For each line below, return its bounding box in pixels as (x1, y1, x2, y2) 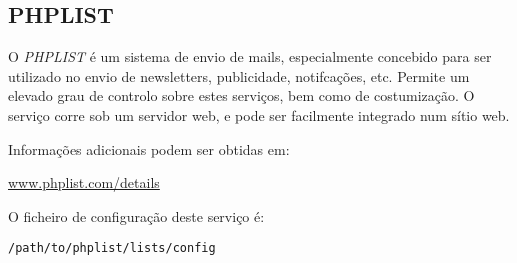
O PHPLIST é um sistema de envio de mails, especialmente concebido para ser (8, 46, 492, 67)
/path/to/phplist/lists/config (8, 241, 216, 256)
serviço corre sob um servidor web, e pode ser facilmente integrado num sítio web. (8, 104, 510, 125)
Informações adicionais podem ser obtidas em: (8, 138, 290, 159)
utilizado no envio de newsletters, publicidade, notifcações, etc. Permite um (8, 65, 470, 86)
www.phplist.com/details (8, 172, 160, 193)
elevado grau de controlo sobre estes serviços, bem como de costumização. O (8, 85, 475, 106)
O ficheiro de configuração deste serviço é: (8, 205, 265, 226)
